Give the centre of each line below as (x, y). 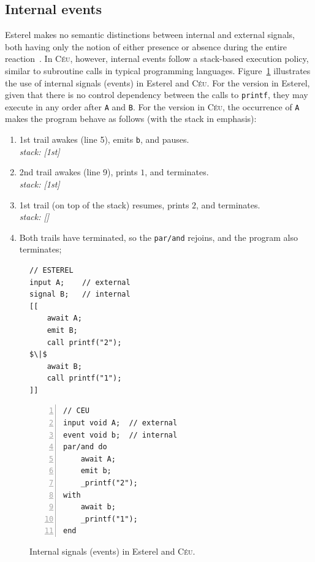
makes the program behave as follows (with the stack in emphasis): (131, 119)
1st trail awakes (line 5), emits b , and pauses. (104, 139)
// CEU (76, 411)
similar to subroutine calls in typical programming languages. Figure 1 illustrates (158, 70)
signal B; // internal (80, 294)
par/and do (85, 447)
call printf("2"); (84, 342)
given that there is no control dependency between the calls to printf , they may (157, 95)
